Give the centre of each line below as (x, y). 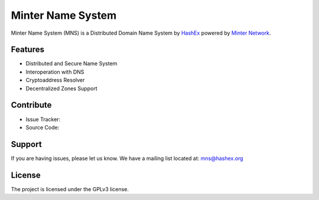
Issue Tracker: (43, 119)
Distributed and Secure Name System (71, 64)
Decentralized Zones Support (61, 88)
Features (27, 50)
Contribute (31, 105)
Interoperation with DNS (55, 72)
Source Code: (43, 127)
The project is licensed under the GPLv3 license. (70, 189)
